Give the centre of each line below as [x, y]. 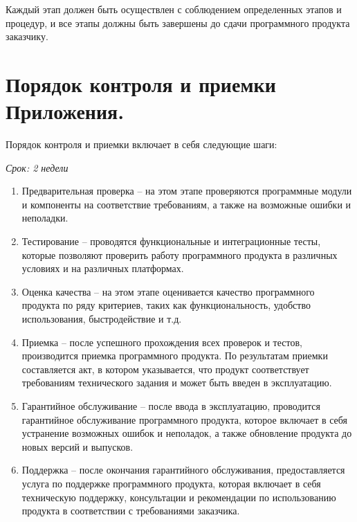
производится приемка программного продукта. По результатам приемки [175, 355]
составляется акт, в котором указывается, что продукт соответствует [165, 369]
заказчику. [27, 36]
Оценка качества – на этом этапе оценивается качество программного [168, 291]
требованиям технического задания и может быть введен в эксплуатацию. [177, 382]
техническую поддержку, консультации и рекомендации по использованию [179, 497]
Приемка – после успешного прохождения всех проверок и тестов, [162, 342]
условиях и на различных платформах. [103, 268]
